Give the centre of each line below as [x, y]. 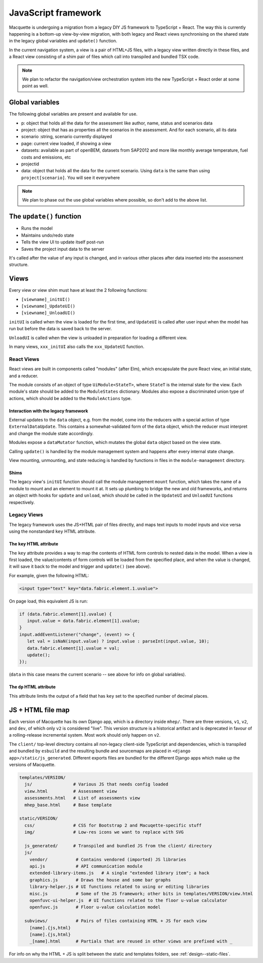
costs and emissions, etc [46, 157]
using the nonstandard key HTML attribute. [52, 531]
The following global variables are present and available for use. [73, 114]
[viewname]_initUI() [46, 299]
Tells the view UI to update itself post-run [63, 242]
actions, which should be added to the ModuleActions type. [70, 398]
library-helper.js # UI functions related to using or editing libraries [119, 887]
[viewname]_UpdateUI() [48, 306]
